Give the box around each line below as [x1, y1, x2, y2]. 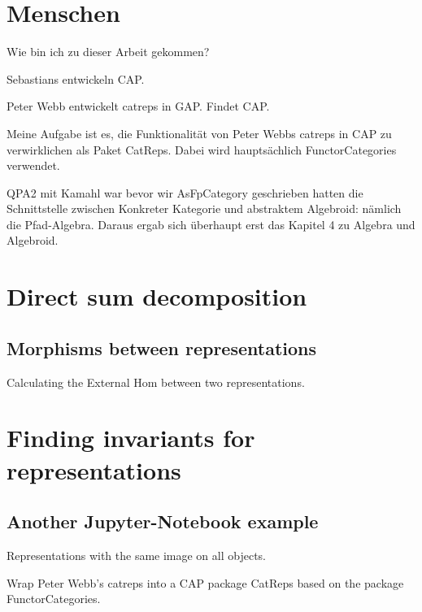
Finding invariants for [7, 421, 255, 454]
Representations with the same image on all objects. [7, 547, 267, 563]
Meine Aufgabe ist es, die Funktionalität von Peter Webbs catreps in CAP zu [7, 124, 392, 141]
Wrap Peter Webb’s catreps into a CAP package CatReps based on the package [7, 574, 404, 591]
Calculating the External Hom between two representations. [7, 373, 305, 390]
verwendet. [7, 157, 60, 174]
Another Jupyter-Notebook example [7, 509, 319, 534]
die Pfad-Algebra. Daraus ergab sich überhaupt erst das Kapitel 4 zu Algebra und [7, 215, 415, 232]
